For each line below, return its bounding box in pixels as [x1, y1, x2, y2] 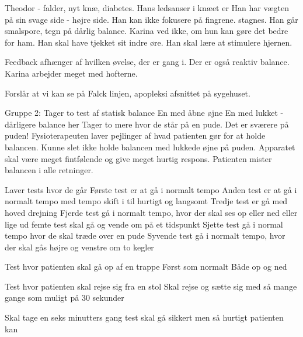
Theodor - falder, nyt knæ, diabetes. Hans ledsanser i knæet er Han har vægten [5, 2, 290, 13]
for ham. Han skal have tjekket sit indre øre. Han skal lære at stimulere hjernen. [5, 36, 292, 48]
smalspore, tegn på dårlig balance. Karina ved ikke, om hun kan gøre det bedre [5, 25, 288, 37]
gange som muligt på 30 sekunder [5, 291, 124, 304]
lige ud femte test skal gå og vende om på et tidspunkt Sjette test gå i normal [5, 218, 283, 230]
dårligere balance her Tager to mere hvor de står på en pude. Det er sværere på [5, 118, 289, 130]
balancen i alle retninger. [5, 164, 93, 176]
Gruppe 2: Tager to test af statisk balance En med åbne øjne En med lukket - [5, 106, 284, 119]
